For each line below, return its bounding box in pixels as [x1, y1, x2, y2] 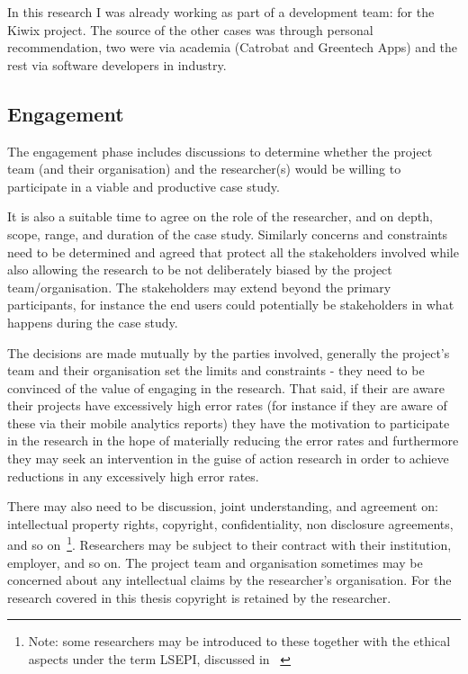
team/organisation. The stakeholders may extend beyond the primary [7, 277, 391, 296]
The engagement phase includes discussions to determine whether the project [7, 141, 433, 160]
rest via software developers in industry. [7, 55, 227, 74]
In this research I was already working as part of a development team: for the [7, 3, 435, 21]
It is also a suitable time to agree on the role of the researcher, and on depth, [7, 207, 433, 226]
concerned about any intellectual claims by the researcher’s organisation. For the [7, 571, 452, 589]
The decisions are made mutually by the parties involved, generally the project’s [7, 343, 450, 362]
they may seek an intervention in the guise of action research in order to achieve [7, 449, 449, 468]
